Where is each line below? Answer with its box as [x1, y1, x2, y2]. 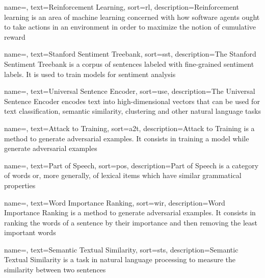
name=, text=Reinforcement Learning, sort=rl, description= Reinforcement [4, 2, 240, 12]
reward [4, 31, 25, 42]
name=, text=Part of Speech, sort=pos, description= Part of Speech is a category [4, 160, 259, 170]
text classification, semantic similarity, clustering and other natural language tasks [4, 106, 261, 116]
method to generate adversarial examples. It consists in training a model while [4, 133, 249, 143]
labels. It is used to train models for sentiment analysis [4, 68, 176, 79]
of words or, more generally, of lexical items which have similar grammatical [4, 170, 242, 181]
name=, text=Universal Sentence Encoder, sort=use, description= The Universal [4, 86, 255, 96]
